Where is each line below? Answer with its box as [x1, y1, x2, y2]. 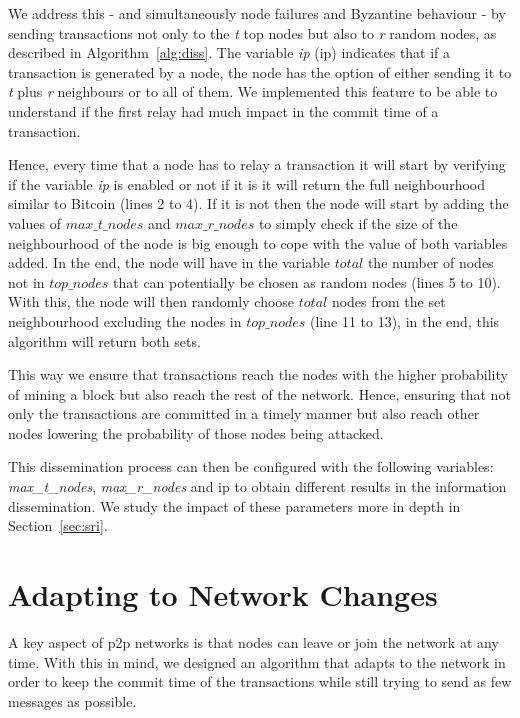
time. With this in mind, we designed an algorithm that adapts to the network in [8, 651, 506, 672]
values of [8, 212, 61, 233]
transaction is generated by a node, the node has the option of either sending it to [8, 61, 512, 82]
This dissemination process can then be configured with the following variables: [8, 456, 494, 477]
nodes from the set [331, 291, 446, 312]
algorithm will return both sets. [8, 330, 201, 351]
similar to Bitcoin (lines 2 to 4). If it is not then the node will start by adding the [8, 193, 509, 214]
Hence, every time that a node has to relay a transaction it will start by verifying [8, 154, 506, 175]
